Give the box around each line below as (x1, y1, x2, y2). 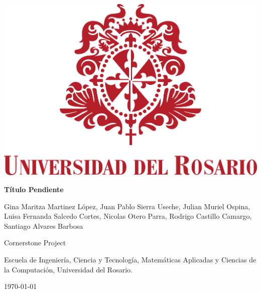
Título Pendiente (4, 184, 64, 194)
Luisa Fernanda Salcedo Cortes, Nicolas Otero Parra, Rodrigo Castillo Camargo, (4, 211, 252, 221)
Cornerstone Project (4, 237, 66, 248)
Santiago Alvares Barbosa (4, 220, 83, 231)
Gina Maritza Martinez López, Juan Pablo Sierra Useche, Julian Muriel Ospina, (4, 201, 250, 211)
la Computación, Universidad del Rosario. (4, 264, 133, 274)
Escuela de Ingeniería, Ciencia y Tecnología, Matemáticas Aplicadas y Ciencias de (4, 254, 256, 264)
